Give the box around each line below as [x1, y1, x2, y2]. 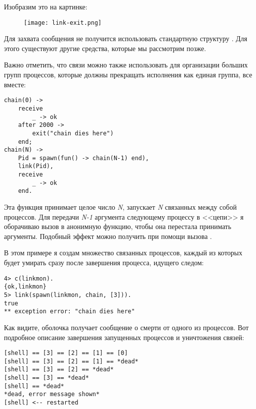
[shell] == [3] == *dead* [4, 374, 89, 382]
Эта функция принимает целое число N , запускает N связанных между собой [4, 202, 237, 212]
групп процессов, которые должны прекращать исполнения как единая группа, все [4, 69, 253, 80]
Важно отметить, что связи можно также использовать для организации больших [4, 59, 248, 70]
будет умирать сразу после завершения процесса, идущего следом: [4, 257, 204, 268]
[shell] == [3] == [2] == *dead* [4, 366, 114, 373]
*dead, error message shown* [4, 391, 100, 398]
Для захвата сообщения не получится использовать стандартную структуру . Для [4, 33, 248, 44]
